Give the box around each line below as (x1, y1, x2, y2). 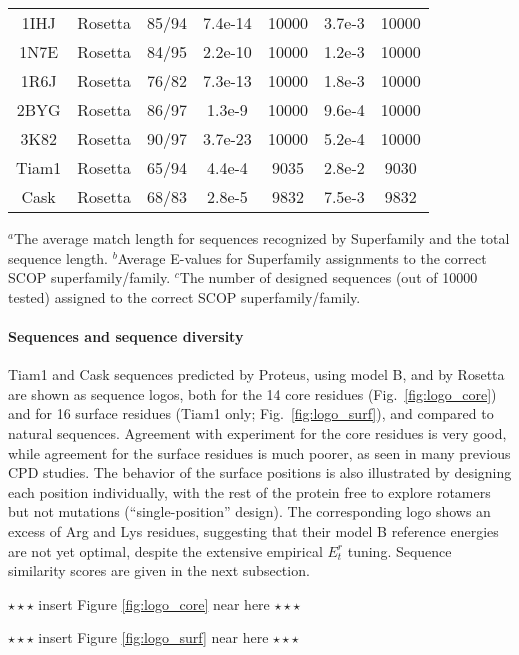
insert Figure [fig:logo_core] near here (38, 593, 270, 614)
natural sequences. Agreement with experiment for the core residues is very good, (8, 422, 507, 443)
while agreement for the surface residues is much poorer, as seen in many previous (8, 442, 511, 463)
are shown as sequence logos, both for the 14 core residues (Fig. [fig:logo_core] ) (8, 383, 497, 404)
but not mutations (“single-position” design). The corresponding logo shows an (8, 501, 491, 522)
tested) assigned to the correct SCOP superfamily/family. (8, 286, 361, 307)
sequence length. (8, 247, 109, 268)
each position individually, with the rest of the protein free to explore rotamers (8, 481, 491, 502)
